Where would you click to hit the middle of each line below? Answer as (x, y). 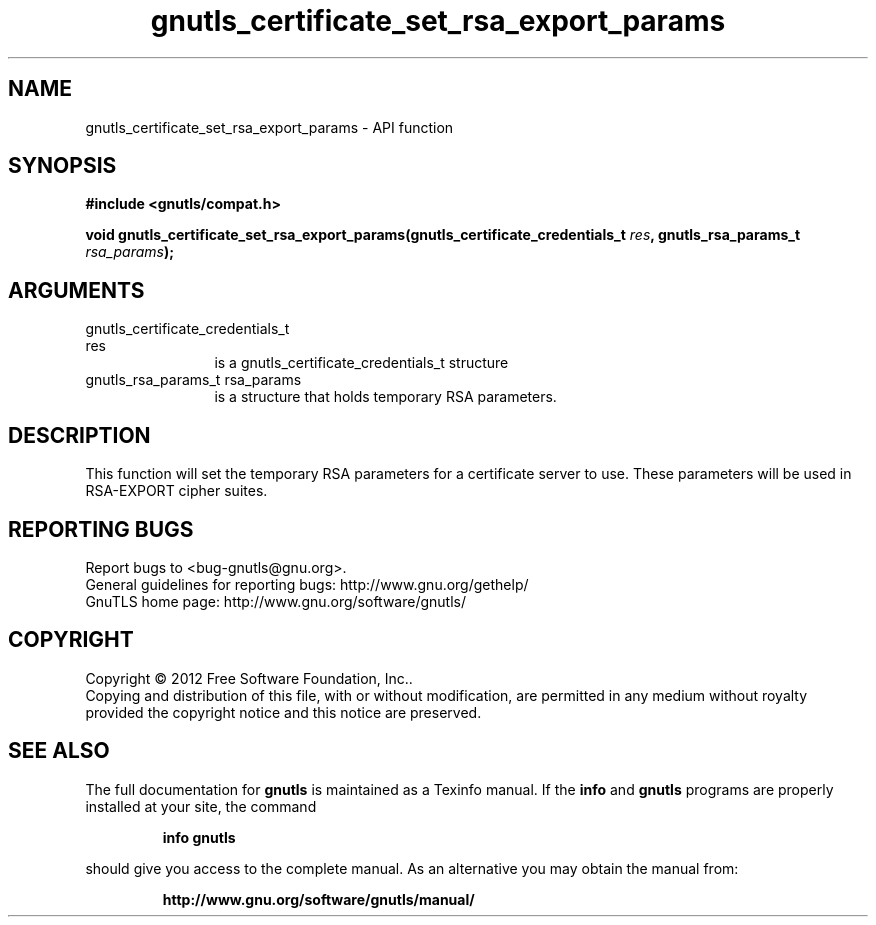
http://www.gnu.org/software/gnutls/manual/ (318, 899)
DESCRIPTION (79, 435)
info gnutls (199, 837)
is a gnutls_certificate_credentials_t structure (361, 363)
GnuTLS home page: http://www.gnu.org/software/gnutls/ (275, 601)
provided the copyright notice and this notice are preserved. (283, 712)
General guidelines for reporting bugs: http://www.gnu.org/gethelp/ (307, 584)
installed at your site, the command (201, 806)
